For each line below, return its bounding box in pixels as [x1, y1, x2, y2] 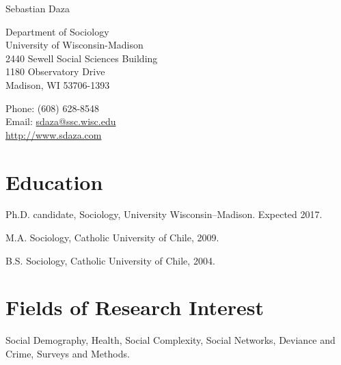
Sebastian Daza [5, 1, 70, 15]
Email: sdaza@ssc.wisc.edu [5, 114, 116, 129]
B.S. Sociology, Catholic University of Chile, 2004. [5, 253, 215, 267]
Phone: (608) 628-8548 [5, 100, 100, 115]
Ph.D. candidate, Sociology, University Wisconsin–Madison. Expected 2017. [5, 207, 323, 221]
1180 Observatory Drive [5, 64, 105, 79]
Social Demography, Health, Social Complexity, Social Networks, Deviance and [5, 333, 336, 347]
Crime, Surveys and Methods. [5, 346, 130, 360]
